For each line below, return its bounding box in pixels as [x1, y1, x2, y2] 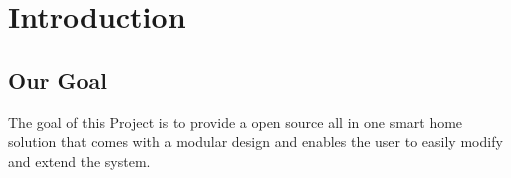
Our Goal [8, 64, 108, 95]
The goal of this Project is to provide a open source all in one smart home [8, 111, 463, 132]
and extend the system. [8, 150, 151, 171]
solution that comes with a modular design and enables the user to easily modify [8, 131, 503, 152]
